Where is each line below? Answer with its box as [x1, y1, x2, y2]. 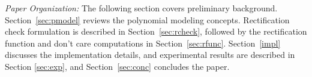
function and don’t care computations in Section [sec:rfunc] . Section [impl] [5, 36, 281, 49]
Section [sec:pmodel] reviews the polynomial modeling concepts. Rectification [5, 13, 290, 26]
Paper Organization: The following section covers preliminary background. [5, 2, 278, 14]
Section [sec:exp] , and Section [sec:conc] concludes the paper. [5, 60, 230, 72]
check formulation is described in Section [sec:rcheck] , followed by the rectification [5, 25, 307, 38]
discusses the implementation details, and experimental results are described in [5, 48, 295, 61]
